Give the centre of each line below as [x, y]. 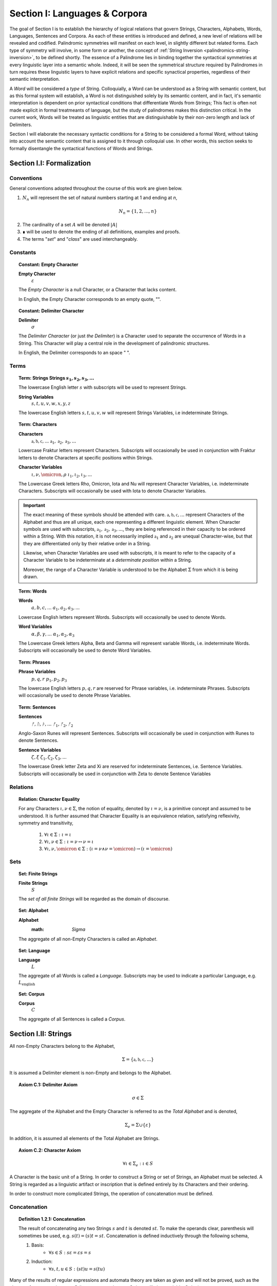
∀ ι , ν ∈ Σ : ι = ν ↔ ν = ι [69, 842]
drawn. [31, 577]
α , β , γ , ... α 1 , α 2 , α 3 [53, 634]
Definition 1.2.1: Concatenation [52, 1219]
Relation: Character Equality [49, 799]
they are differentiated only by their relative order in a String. [87, 543]
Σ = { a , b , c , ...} [138, 1059]
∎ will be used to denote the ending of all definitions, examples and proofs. [101, 232]
